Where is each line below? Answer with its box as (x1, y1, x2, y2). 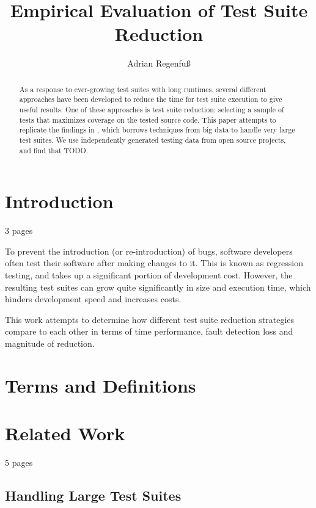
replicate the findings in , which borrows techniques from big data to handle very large (19, 125, 295, 135)
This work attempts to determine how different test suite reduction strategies (5, 313, 295, 325)
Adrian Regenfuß (127, 57, 191, 70)
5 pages (5, 456, 33, 469)
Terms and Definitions (5, 372, 196, 397)
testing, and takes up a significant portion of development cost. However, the (5, 269, 293, 281)
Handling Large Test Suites (5, 486, 182, 505)
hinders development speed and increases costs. (5, 292, 182, 305)
